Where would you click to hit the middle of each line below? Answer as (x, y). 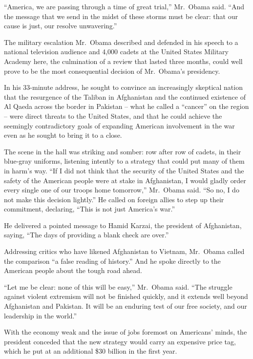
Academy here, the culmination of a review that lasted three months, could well (123, 61)
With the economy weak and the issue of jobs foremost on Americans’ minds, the (126, 332)
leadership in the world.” (41, 315)
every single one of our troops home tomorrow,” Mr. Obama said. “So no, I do (122, 190)
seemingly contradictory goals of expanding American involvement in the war (119, 125)
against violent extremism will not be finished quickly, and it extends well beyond (126, 296)
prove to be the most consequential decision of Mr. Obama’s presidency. (112, 71)
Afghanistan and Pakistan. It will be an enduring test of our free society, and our (126, 306)
